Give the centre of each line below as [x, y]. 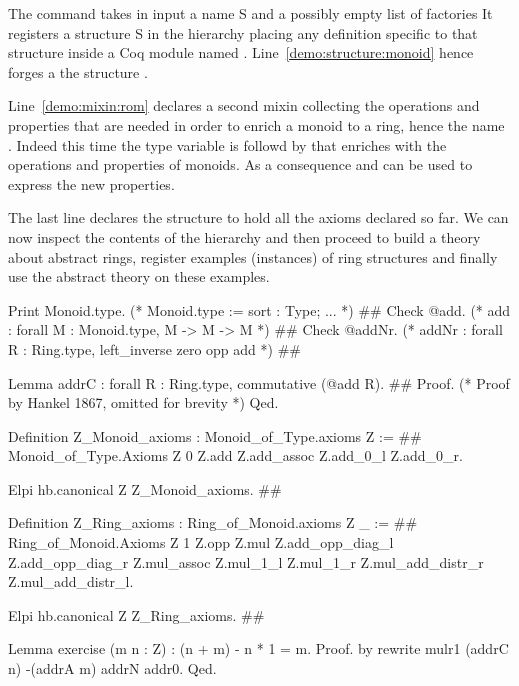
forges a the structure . [78, 71]
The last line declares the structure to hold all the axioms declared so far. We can [258, 217]
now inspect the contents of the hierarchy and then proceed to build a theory [244, 236]
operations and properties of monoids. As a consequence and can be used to [240, 164]
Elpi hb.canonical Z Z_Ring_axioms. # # [136, 614]
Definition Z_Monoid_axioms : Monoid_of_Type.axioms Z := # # [215, 435]
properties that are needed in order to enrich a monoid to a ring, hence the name [256, 124]
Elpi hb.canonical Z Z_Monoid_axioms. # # [145, 488]
